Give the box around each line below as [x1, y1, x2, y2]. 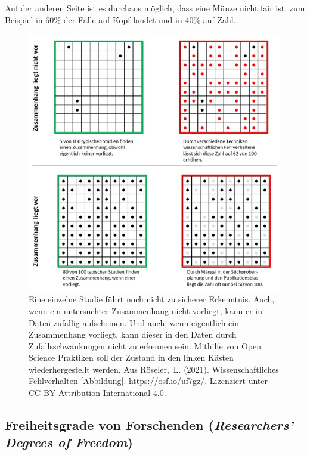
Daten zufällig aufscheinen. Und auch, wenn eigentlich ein [29, 316, 240, 329]
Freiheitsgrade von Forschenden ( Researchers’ [5, 416, 293, 434]
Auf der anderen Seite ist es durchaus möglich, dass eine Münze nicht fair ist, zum [5, 2, 305, 14]
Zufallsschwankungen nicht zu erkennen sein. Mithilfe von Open [29, 339, 261, 352]
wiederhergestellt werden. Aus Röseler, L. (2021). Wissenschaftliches [29, 363, 279, 375]
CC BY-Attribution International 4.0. [29, 386, 166, 399]
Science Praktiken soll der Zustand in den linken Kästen [29, 351, 234, 364]
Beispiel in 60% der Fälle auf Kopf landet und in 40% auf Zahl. [5, 13, 236, 26]
